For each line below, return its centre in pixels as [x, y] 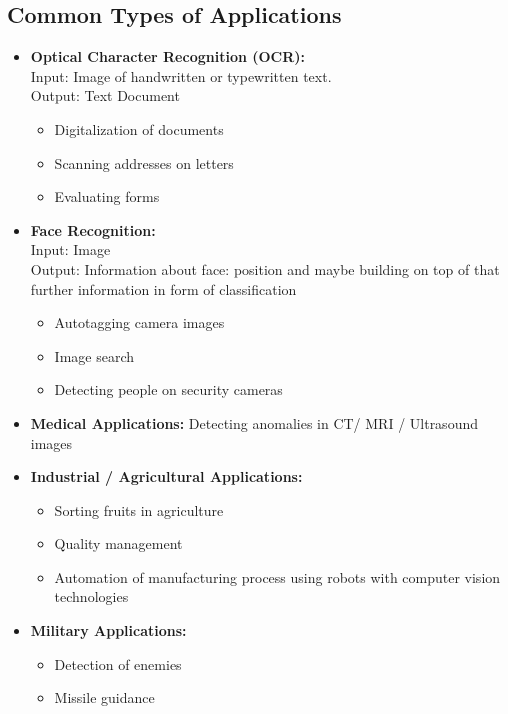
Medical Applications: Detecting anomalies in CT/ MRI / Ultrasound [254, 422]
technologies [91, 596]
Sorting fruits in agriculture [139, 509]
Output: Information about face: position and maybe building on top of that [265, 268]
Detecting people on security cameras [168, 389]
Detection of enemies [118, 663]
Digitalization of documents [139, 128]
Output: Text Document [105, 95]
